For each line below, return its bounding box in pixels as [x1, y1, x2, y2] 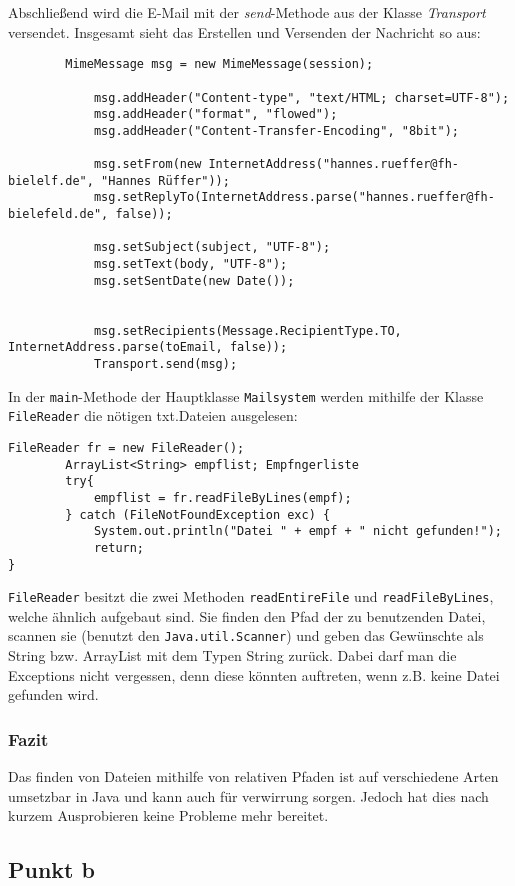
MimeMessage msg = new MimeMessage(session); [65, 57, 374, 72]
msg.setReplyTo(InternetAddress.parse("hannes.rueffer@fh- [93, 190, 495, 205]
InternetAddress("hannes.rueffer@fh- [208, 157, 460, 172]
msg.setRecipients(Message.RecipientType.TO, [93, 323, 402, 338]
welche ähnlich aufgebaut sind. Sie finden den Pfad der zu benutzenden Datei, [8, 605, 486, 626]
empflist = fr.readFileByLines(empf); [93, 490, 352, 505]
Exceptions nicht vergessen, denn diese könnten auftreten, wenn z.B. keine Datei [8, 664, 500, 685]
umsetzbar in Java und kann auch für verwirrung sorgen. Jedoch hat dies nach [8, 785, 489, 806]
